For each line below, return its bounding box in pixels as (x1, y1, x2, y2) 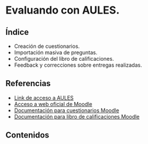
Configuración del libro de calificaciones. (14, 55, 114, 62)
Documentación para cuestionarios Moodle (14, 107, 119, 114)
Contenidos (5, 130, 50, 140)
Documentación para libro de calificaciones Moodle (14, 113, 140, 120)
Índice (5, 27, 29, 37)
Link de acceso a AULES (14, 94, 74, 101)
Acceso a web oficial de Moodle (14, 100, 93, 107)
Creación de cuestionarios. (14, 42, 80, 50)
